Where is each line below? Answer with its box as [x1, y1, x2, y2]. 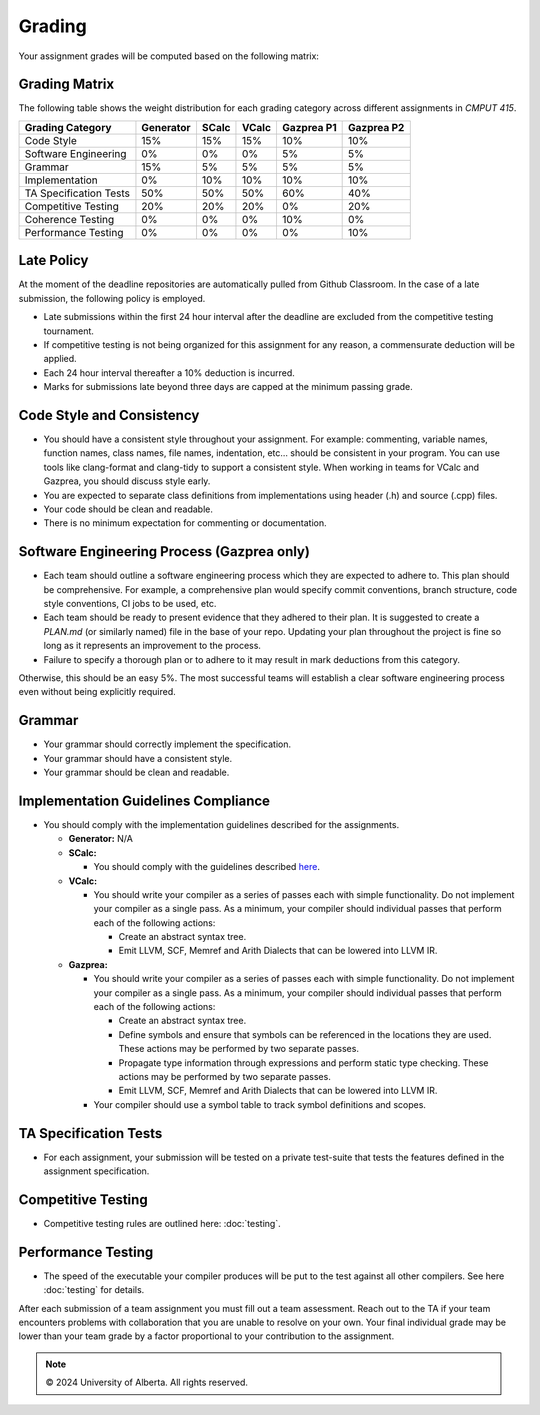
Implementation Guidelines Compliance [18, 792, 270, 809]
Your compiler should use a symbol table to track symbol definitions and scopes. [93, 1098, 427, 1110]
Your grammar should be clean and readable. [43, 766, 230, 779]
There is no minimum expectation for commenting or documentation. [43, 517, 327, 529]
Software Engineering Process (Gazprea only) [18, 543, 310, 560]
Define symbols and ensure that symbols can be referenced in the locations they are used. [118, 1028, 492, 1040]
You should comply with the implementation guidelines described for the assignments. [43, 818, 400, 830]
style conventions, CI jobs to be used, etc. [43, 598, 217, 610]
